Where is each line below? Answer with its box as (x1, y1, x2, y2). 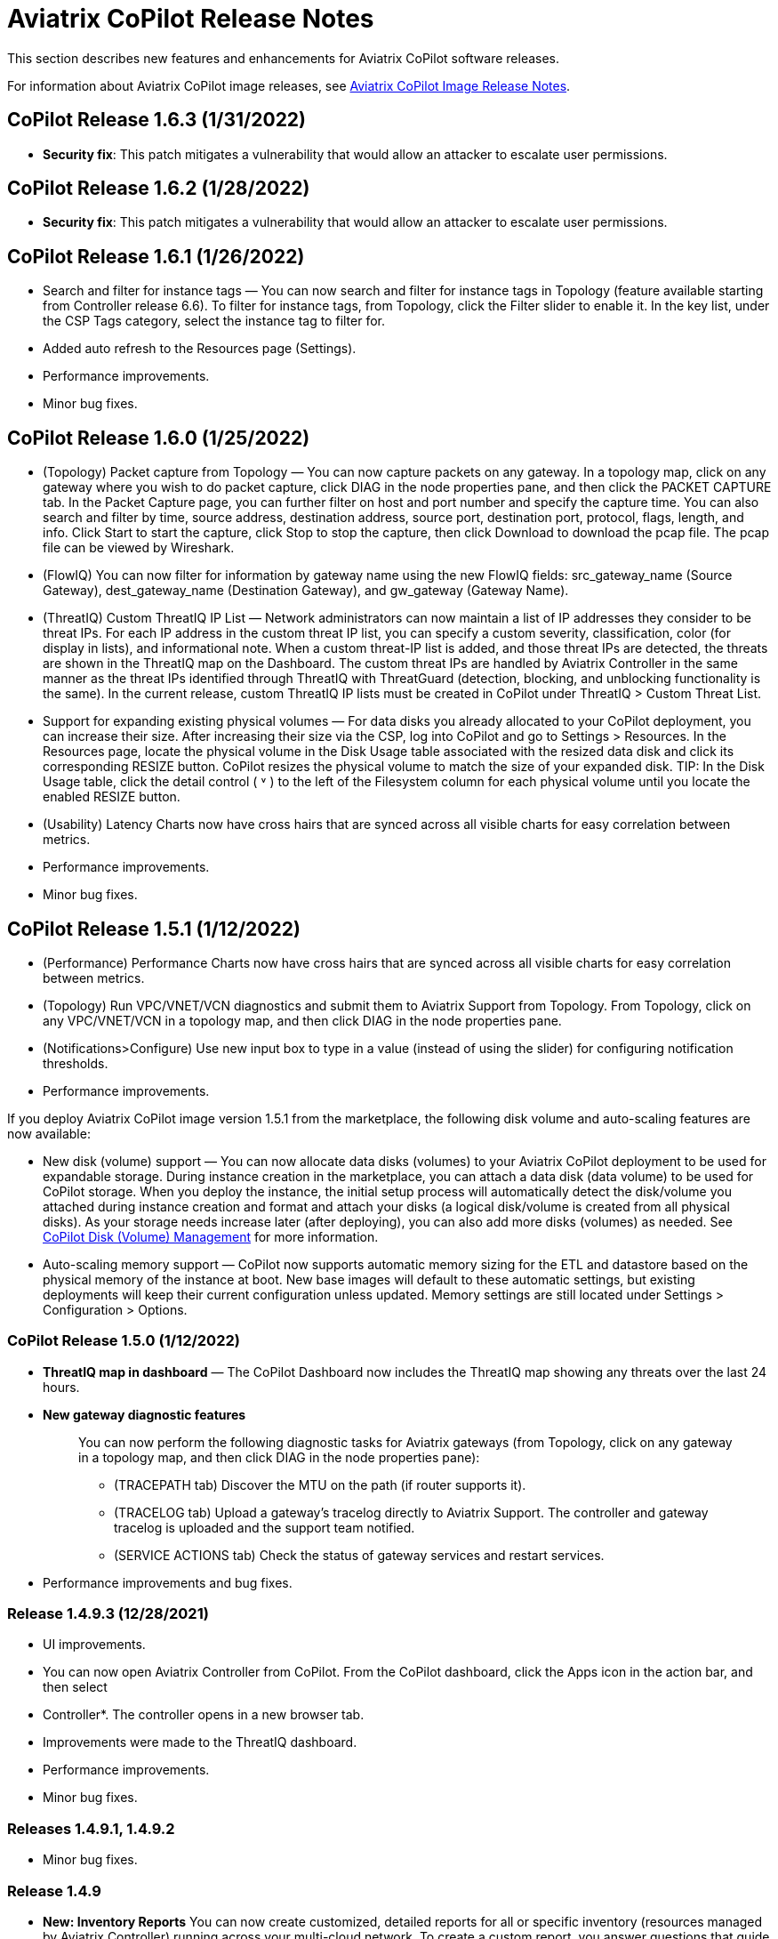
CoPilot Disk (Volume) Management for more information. (43, 1228, 379, 1244)
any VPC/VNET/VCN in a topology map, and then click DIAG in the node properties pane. (43, 1012, 562, 1028)
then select (43, 1679, 108, 1695)
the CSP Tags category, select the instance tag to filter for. (43, 313, 386, 329)
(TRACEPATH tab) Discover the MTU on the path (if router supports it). (114, 1476, 526, 1492)
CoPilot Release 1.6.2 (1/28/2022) (7, 177, 310, 200)
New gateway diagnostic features (43, 1406, 246, 1422)
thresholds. (43, 1055, 108, 1071)
